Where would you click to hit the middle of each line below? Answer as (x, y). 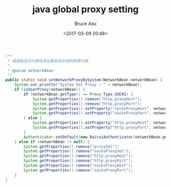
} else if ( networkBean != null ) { (52, 142)
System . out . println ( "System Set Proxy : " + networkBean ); (78, 85)
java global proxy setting (85, 9)
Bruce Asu (85, 24)
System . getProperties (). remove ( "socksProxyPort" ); (78, 170)
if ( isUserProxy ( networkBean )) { (50, 90)
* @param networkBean (30, 71)
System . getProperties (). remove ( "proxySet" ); (72, 147)
